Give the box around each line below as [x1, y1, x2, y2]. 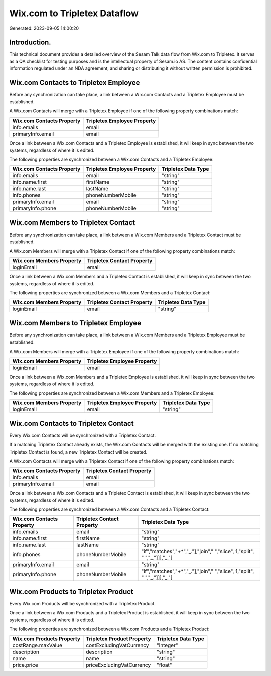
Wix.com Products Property [12, 635, 80, 642]
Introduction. [9, 38, 51, 47]
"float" [156, 661, 173, 668]
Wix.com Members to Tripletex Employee [9, 319, 142, 327]
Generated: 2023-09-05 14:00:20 [9, 25, 79, 31]
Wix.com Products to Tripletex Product [9, 587, 134, 596]
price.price [12, 661, 38, 668]
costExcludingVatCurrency [86, 642, 149, 649]
